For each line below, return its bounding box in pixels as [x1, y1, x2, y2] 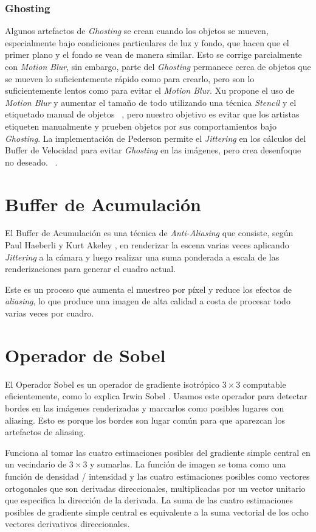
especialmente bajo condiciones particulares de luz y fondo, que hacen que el [5, 36, 289, 49]
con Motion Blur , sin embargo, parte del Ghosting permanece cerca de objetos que [5, 60, 311, 72]
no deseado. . [5, 155, 58, 168]
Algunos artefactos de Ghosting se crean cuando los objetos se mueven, [5, 24, 269, 37]
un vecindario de [5, 458, 67, 471]
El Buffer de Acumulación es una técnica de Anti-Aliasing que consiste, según [5, 226, 294, 239]
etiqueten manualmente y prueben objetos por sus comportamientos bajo [5, 119, 276, 132]
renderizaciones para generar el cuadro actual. [5, 262, 176, 275]
